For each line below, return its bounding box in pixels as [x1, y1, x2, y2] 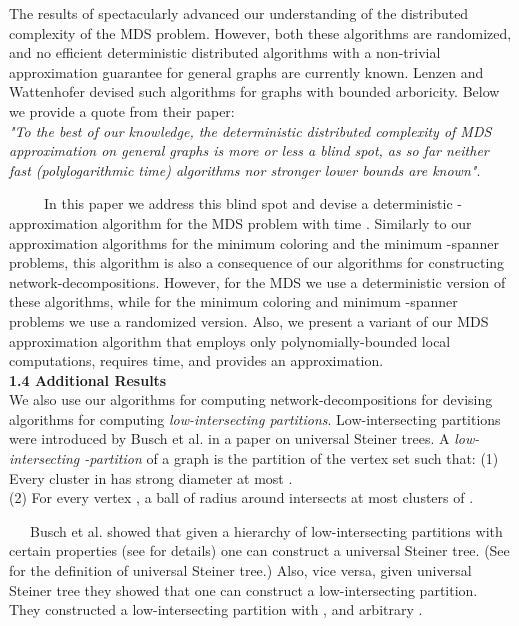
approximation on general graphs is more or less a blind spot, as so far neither [9, 140, 489, 161]
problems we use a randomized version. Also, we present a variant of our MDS [9, 310, 489, 331]
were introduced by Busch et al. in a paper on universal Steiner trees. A [9, 428, 450, 449]
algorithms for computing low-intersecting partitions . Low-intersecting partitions [9, 408, 501, 429]
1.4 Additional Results [9, 369, 167, 390]
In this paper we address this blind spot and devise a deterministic [43, 193, 453, 214]
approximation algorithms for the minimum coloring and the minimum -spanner [9, 232, 499, 253]
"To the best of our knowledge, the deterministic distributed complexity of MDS [9, 120, 492, 141]
